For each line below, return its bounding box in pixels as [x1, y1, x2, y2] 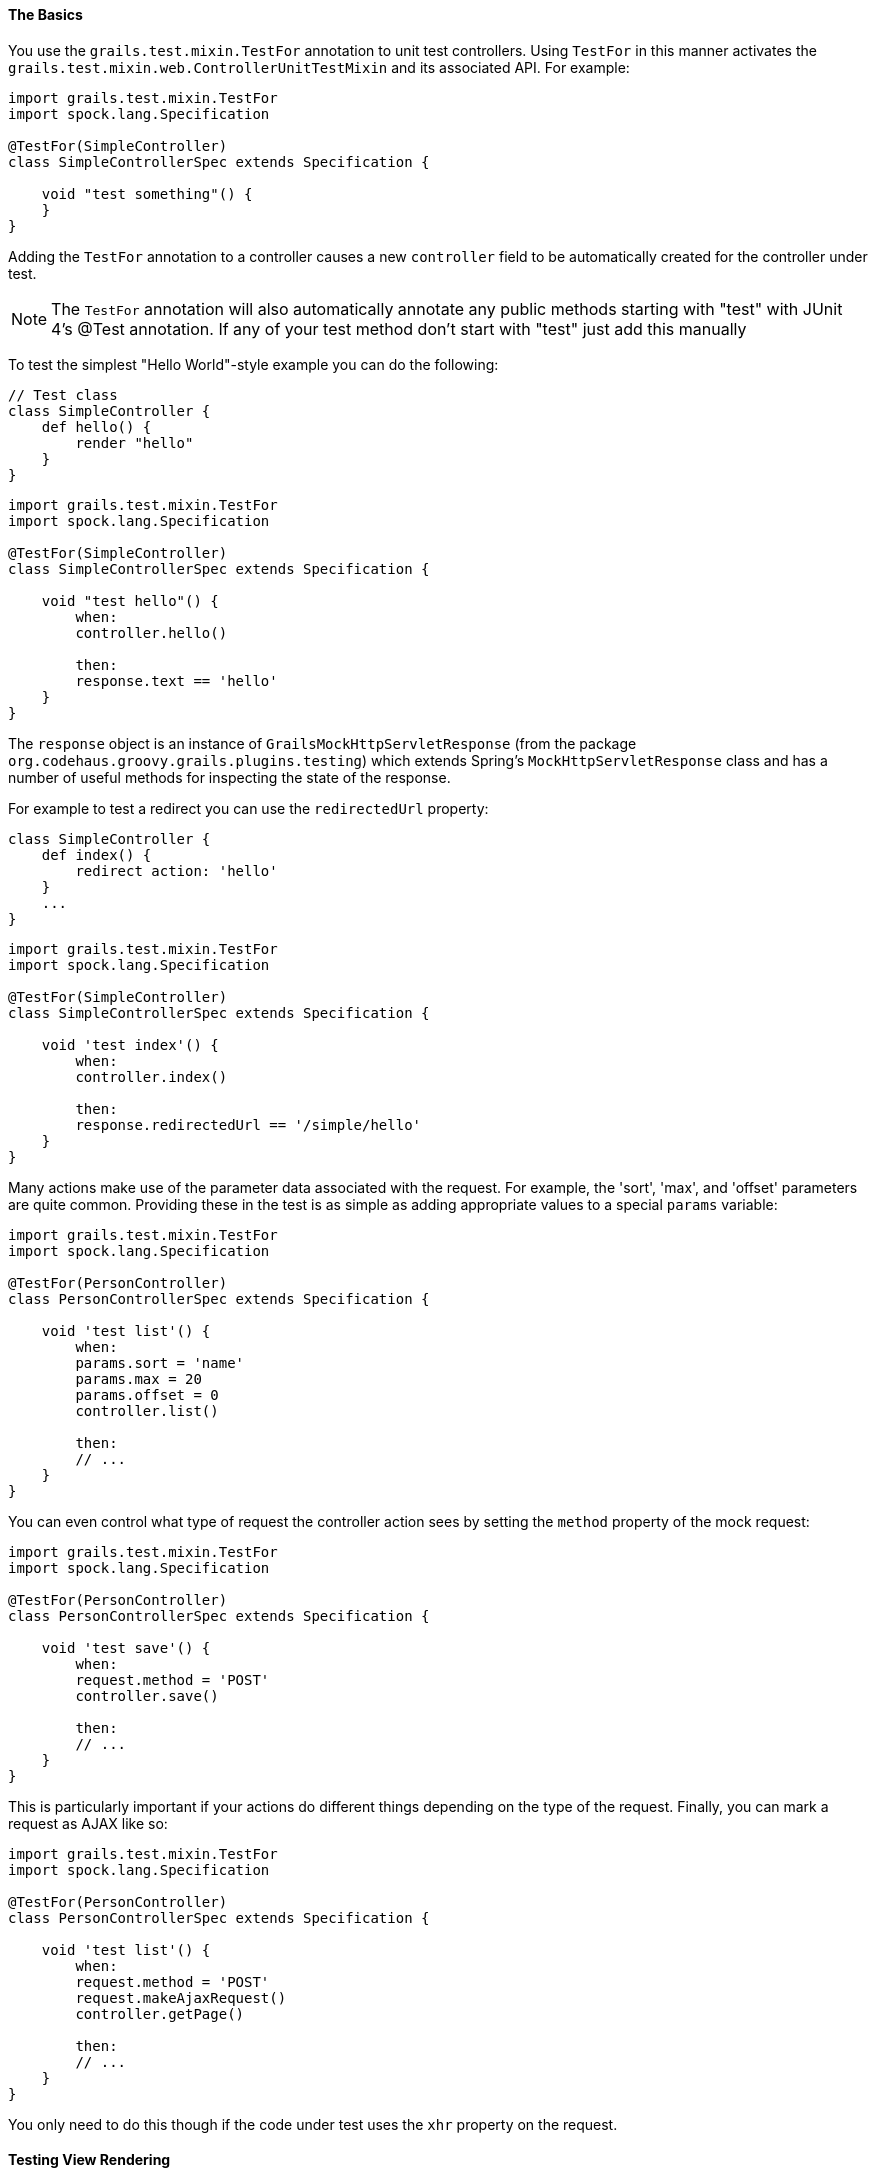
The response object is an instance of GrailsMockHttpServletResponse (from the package [8, 734, 637, 752]
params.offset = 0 [75, 1386, 219, 1403]
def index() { [41, 846, 152, 863]
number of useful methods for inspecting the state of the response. [8, 768, 451, 786]
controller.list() [75, 1402, 219, 1419]
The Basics [8, 6, 83, 23]
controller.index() [75, 1068, 228, 1085]
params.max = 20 [75, 1370, 202, 1387]
